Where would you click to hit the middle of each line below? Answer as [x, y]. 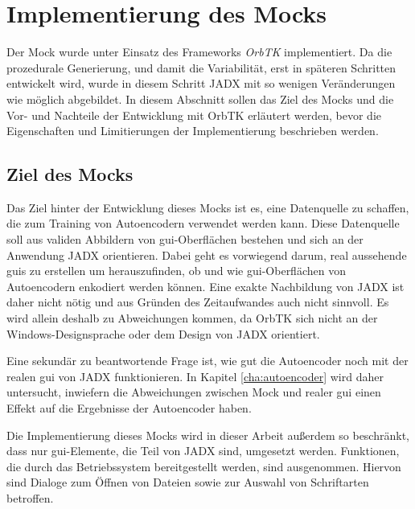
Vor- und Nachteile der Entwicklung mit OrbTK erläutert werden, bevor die [194, 115]
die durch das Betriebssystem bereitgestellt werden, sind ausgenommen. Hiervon [204, 466]
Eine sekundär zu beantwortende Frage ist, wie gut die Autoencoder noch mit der [207, 361]
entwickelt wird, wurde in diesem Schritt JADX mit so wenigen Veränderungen [201, 83]
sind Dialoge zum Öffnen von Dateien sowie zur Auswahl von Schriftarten [188, 482]
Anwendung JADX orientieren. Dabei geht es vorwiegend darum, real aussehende [207, 255]
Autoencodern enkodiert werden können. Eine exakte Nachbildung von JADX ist [205, 286]
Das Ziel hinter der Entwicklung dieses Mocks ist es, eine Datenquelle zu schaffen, [208, 207]
